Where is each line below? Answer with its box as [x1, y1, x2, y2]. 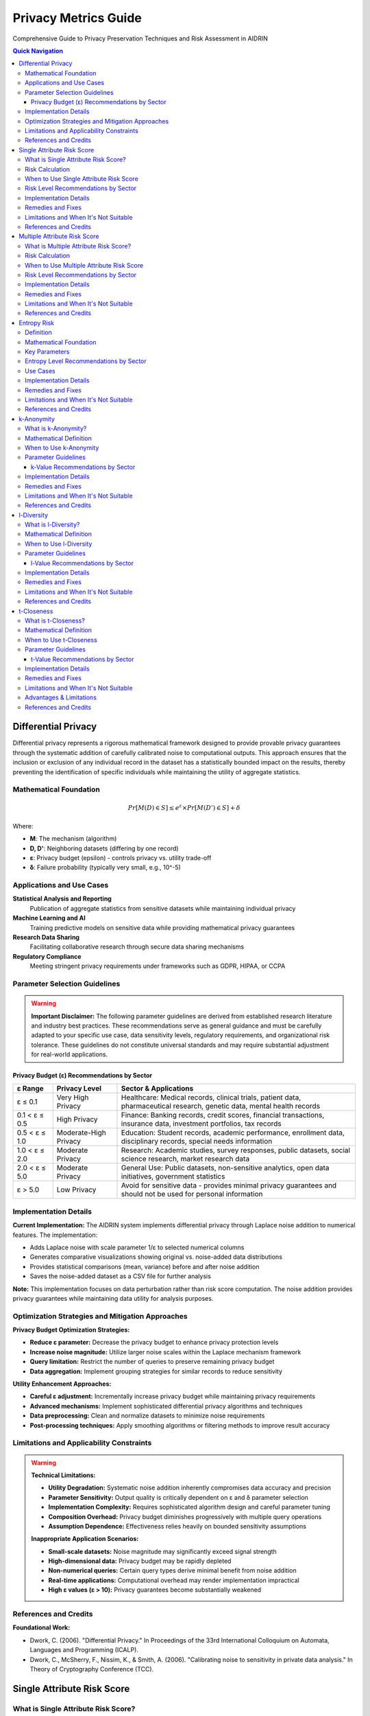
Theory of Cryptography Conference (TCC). [29, 1665, 154, 1673]
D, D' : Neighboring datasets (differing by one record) [29, 844, 179, 853]
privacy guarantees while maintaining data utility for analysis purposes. [12, 1294, 214, 1302]
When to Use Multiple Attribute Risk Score [25, 261, 144, 269]
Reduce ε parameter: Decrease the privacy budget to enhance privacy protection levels [29, 1338, 279, 1347]
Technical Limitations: [31, 1471, 96, 1479]
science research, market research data [121, 1154, 250, 1163]
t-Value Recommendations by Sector [31, 655, 134, 663]
